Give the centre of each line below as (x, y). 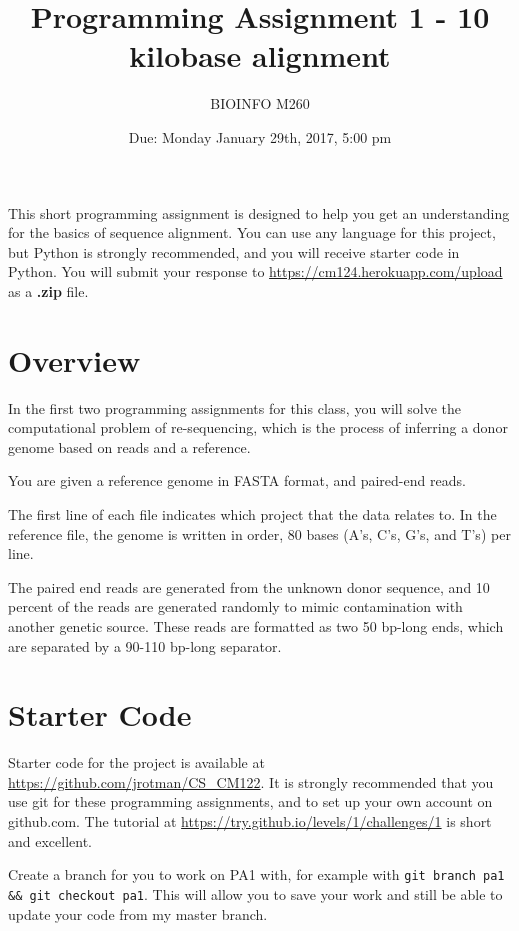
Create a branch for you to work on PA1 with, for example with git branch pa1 (256, 874)
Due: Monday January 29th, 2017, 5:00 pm (260, 136)
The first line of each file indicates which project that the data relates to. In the (252, 513)
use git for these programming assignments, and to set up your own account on (250, 801)
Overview (74, 359)
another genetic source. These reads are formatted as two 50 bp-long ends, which (256, 625)
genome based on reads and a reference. (129, 446)
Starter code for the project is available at (136, 762)
